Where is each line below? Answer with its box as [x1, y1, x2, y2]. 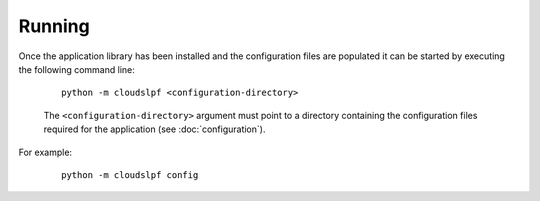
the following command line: [18, 63, 135, 75]
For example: [18, 146, 73, 158]
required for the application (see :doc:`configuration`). [43, 123, 266, 135]
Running [18, 15, 90, 37]
